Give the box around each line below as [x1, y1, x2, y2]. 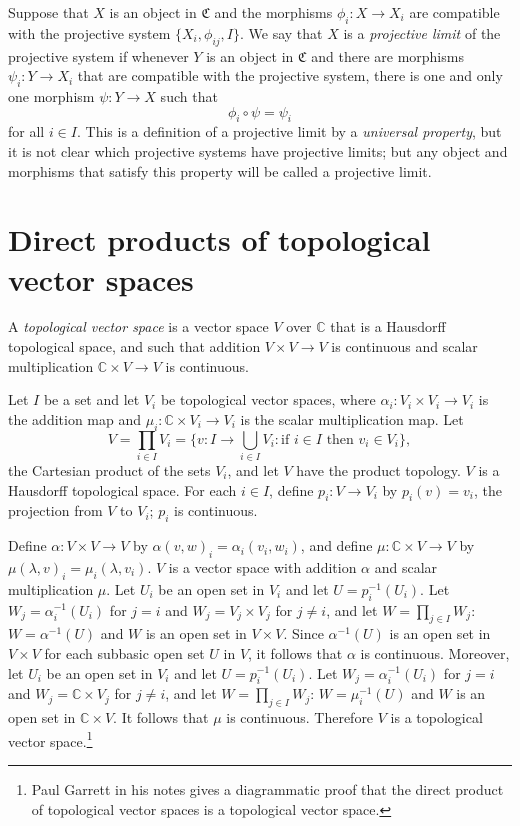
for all [8, 121, 45, 142]
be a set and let [43, 389, 140, 410]
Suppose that [8, 2, 89, 22]
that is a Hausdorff [330, 316, 446, 337]
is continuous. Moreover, [360, 642, 510, 663]
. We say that [240, 22, 323, 43]
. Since [283, 623, 324, 644]
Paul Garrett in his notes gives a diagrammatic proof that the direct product [31, 778, 504, 799]
